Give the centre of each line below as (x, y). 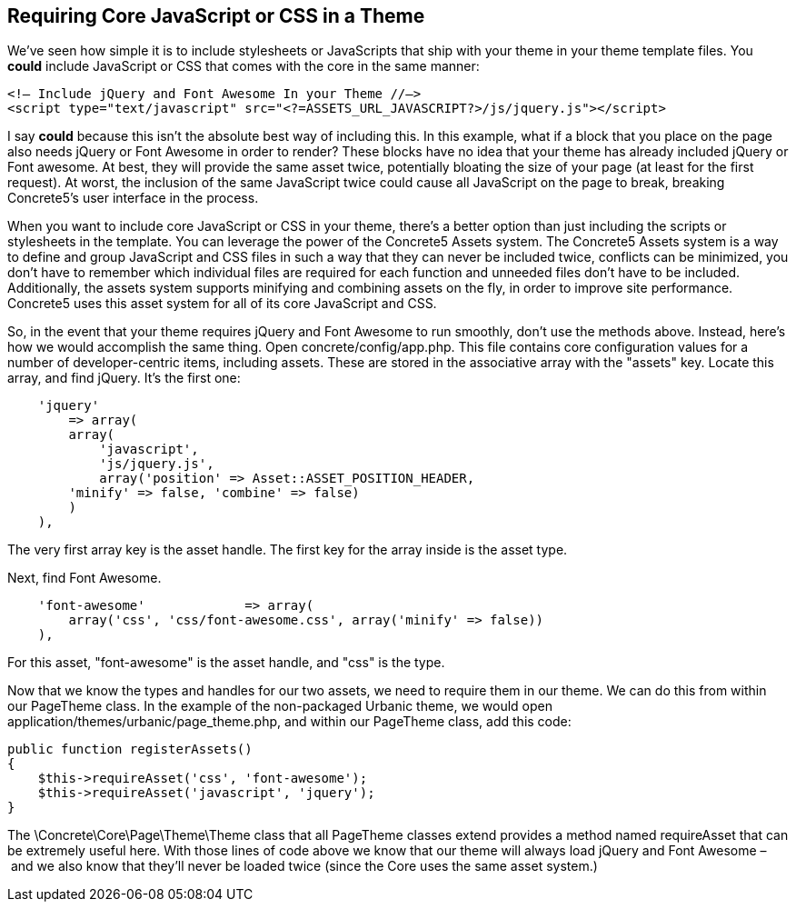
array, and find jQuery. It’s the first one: (124, 378)
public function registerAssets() (130, 749)
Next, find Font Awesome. (85, 578)
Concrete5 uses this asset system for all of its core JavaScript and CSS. (222, 304)
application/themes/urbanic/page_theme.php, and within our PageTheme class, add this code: (289, 722)
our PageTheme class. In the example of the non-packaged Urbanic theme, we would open (280, 706)
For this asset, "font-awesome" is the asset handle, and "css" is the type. (226, 663)
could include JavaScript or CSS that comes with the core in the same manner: (244, 66)
